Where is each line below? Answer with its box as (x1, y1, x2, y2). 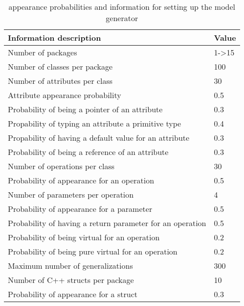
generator (106, 12, 138, 24)
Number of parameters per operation (8, 189, 134, 200)
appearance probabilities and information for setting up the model (8, 1, 236, 12)
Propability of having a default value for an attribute (8, 132, 190, 143)
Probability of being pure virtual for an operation (8, 246, 177, 257)
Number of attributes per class (8, 75, 113, 86)
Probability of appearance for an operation (8, 175, 155, 186)
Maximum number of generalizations (8, 260, 133, 271)
